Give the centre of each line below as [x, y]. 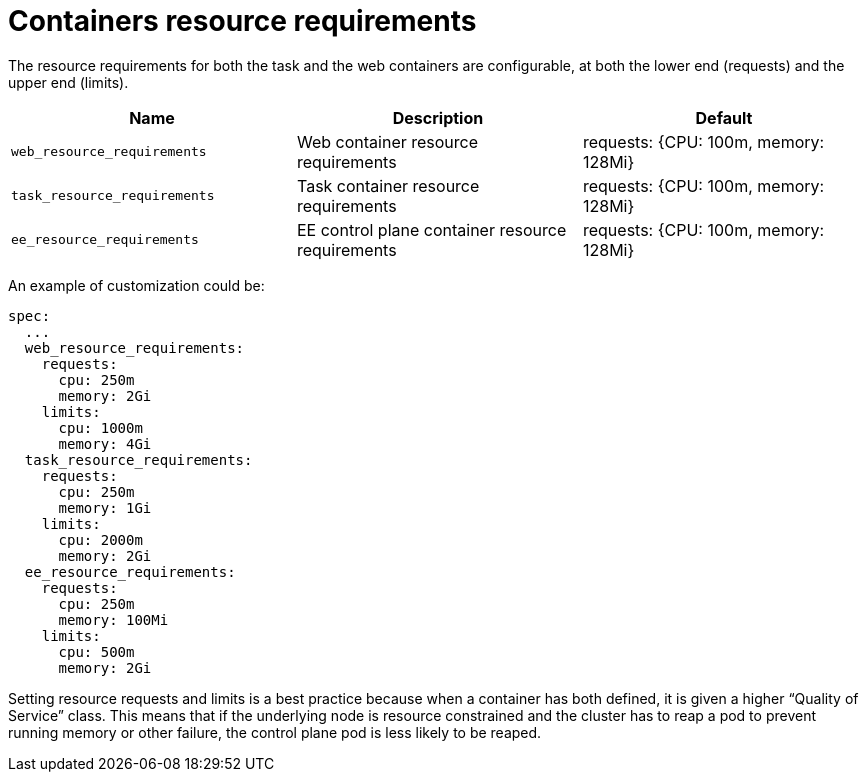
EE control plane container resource [431, 229]
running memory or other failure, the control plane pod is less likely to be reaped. [275, 732]
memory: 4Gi [105, 443]
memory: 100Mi [113, 619]
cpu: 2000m [100, 539]
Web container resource [387, 141]
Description [438, 117]
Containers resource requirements [242, 21]
